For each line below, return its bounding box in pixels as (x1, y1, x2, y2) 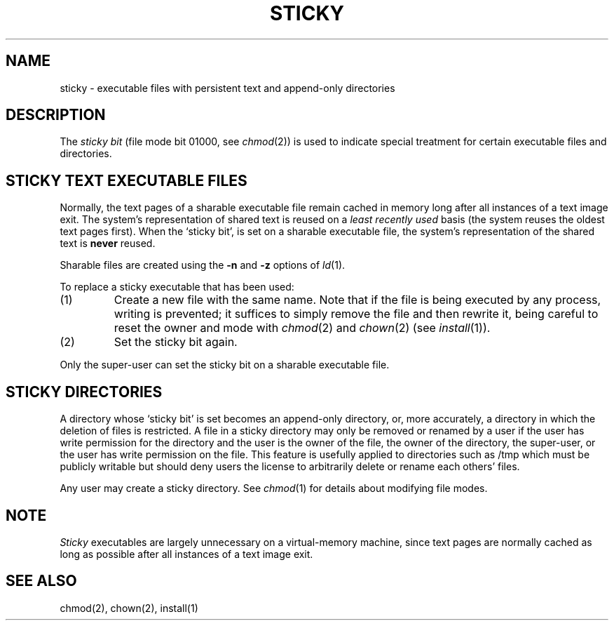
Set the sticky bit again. (114, 335, 238, 349)
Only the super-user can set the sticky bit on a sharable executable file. (60, 359, 390, 371)
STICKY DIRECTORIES (6, 382, 163, 401)
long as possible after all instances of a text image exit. (60, 547, 313, 560)
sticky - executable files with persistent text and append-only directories (60, 81, 395, 94)
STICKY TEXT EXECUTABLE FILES (6, 171, 247, 189)
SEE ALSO (6, 572, 77, 590)
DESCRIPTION (6, 106, 106, 124)
